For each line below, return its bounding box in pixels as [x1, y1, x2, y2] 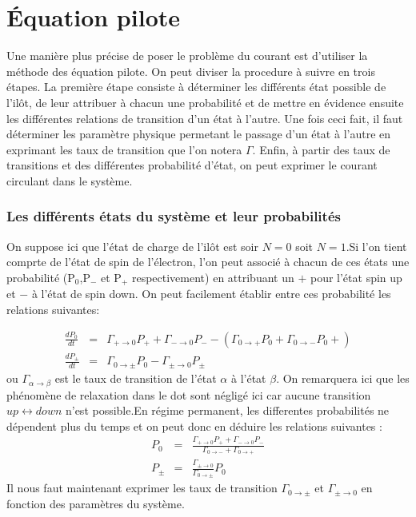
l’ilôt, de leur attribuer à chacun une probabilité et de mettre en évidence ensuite [6, 93, 404, 110]
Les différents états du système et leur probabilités [6, 206, 341, 226]
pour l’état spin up [310, 268, 402, 285]
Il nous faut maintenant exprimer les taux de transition [6, 479, 278, 496]
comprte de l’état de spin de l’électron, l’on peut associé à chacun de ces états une [6, 253, 410, 270]
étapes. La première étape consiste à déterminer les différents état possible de [6, 78, 386, 95]
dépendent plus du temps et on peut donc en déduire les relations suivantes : [6, 417, 382, 434]
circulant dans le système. [6, 172, 133, 189]
